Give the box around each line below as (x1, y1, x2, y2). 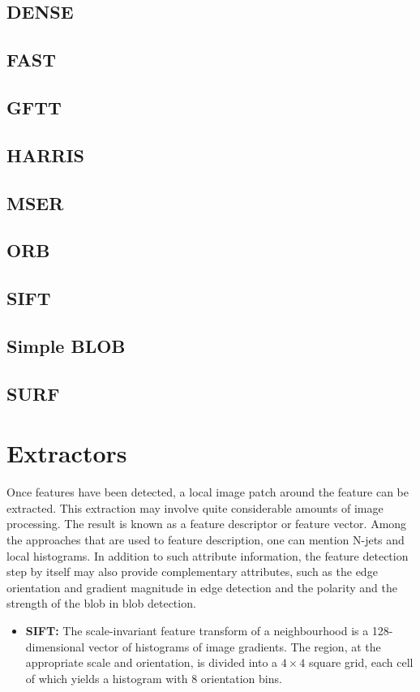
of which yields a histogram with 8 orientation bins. (25, 669, 282, 686)
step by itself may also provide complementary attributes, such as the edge (6, 563, 378, 580)
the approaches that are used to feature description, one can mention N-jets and (6, 531, 405, 548)
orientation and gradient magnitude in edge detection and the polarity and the (6, 578, 398, 595)
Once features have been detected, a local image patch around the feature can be (6, 484, 409, 501)
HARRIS (6, 142, 84, 167)
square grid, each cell (308, 654, 414, 671)
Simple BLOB (6, 333, 126, 358)
